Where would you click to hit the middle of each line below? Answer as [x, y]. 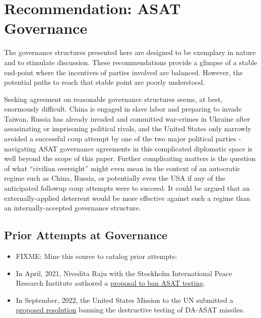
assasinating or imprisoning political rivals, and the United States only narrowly [128, 128]
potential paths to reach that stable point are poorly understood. [105, 82]
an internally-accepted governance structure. [73, 208]
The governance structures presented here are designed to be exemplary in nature [130, 52]
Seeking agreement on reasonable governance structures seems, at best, [113, 99]
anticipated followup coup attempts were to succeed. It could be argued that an [127, 188]
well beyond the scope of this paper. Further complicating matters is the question [130, 158]
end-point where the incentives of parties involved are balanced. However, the [123, 72]
